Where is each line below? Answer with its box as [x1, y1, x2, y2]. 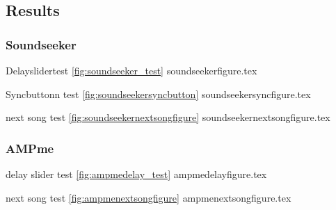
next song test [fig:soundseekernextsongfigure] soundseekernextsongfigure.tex [6, 110, 330, 124]
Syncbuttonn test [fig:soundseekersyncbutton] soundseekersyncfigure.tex [6, 86, 311, 101]
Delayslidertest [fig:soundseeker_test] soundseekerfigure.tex [6, 63, 257, 77]
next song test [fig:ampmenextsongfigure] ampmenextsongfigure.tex [6, 190, 291, 204]
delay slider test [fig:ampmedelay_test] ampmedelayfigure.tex [6, 167, 267, 181]
